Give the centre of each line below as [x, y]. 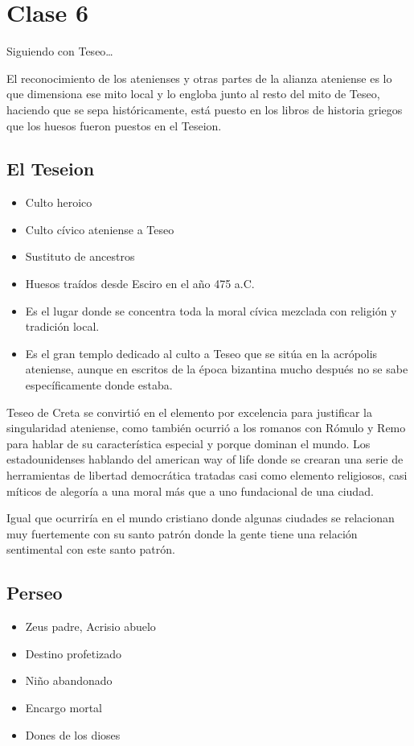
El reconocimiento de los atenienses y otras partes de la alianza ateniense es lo [199, 78]
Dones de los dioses [73, 734]
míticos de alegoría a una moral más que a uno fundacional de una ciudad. [190, 490]
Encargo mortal [64, 707]
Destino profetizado [74, 653]
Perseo [35, 593]
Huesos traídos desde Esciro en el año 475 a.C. [140, 284]
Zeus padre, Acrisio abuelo [90, 626]
